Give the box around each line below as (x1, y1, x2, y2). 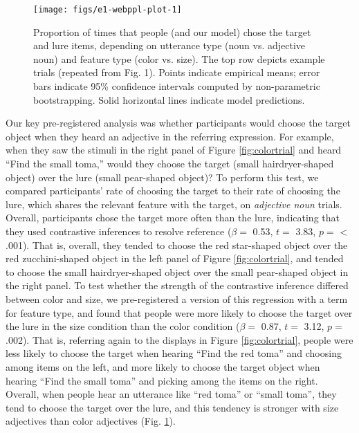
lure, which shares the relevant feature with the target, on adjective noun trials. (6, 196, 342, 211)
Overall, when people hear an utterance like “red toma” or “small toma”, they (6, 387, 337, 401)
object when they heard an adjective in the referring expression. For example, (6, 129, 334, 143)
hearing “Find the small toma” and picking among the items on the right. (6, 373, 318, 387)
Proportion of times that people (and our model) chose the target (33, 24, 311, 39)
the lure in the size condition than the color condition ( (6, 319, 240, 333)
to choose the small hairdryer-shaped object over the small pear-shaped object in (6, 264, 349, 279)
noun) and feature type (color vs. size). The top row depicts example (33, 51, 325, 66)
